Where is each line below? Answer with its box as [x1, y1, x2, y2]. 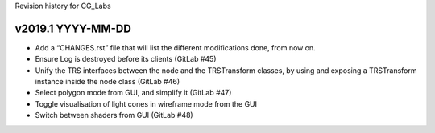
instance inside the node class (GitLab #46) [35, 77, 180, 87]
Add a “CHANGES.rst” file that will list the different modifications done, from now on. [35, 42, 316, 52]
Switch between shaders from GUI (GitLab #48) [35, 111, 193, 120]
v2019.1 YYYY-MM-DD [14, 22, 132, 35]
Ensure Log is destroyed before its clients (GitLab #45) [35, 54, 217, 64]
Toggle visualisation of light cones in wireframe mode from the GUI [35, 99, 258, 108]
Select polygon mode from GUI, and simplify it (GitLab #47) [35, 88, 232, 98]
